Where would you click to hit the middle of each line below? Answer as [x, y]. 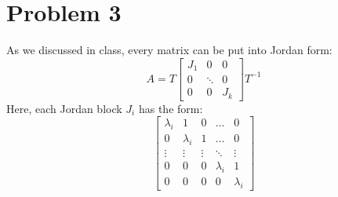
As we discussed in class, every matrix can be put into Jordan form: [169, 50]
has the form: [171, 108]
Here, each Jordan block [64, 108]
